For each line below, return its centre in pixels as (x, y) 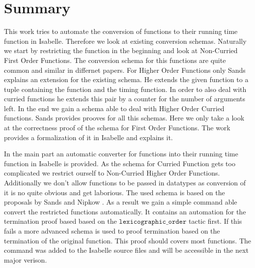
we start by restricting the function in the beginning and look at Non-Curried (121, 50)
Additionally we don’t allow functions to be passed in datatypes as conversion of (125, 183)
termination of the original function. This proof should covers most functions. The (128, 240)
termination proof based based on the (60, 221)
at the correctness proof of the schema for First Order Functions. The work (117, 128)
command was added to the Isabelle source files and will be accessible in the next (126, 250)
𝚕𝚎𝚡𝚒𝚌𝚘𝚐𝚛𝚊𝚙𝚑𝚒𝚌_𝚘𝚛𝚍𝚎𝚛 (153, 222)
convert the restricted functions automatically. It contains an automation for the (125, 211)
